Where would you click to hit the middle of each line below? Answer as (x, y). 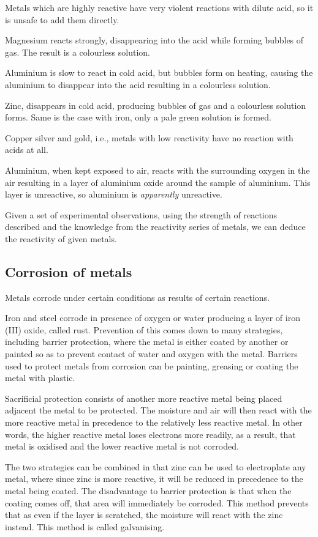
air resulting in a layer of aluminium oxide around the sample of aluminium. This (158, 182)
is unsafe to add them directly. (62, 19)
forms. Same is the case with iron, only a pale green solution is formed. (138, 117)
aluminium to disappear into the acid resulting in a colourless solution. (138, 84)
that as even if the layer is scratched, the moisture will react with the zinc (144, 515)
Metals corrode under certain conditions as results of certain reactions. (138, 297)
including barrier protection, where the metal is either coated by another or (147, 342)
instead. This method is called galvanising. (85, 526)
